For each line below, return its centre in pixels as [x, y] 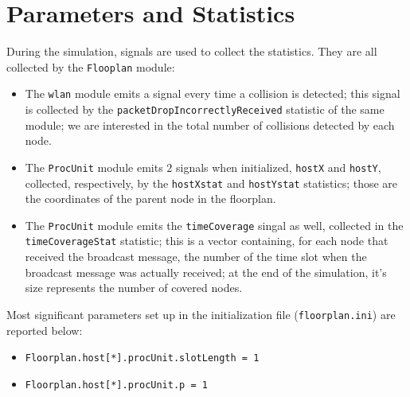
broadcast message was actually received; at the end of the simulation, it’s [206, 272]
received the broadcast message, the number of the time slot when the [196, 257]
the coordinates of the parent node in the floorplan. [150, 198]
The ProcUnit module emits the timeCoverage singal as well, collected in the [214, 225]
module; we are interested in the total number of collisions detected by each [210, 125]
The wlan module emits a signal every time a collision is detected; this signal [213, 93]
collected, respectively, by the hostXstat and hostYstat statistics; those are [211, 183]
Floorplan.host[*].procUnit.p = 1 [116, 385]
